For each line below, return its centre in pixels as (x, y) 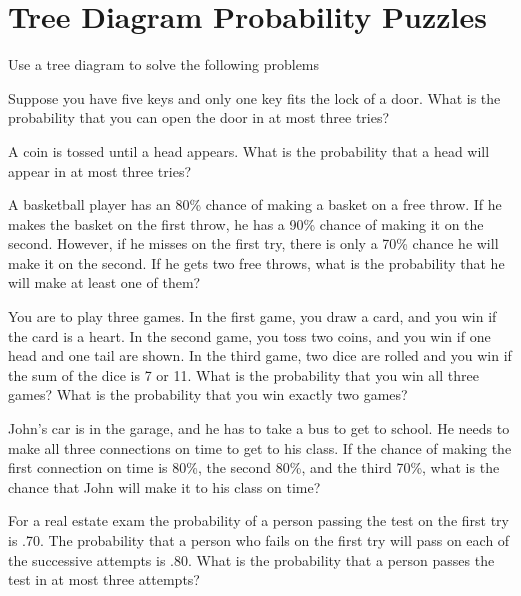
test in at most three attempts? (104, 579)
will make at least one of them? (104, 282)
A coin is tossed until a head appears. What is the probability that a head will (249, 150)
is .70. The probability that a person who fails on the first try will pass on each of (259, 540)
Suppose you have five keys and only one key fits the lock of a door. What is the (254, 97)
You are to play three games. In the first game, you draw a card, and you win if (252, 316)
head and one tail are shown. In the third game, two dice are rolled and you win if (260, 355)
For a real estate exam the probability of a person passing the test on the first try (258, 520)
